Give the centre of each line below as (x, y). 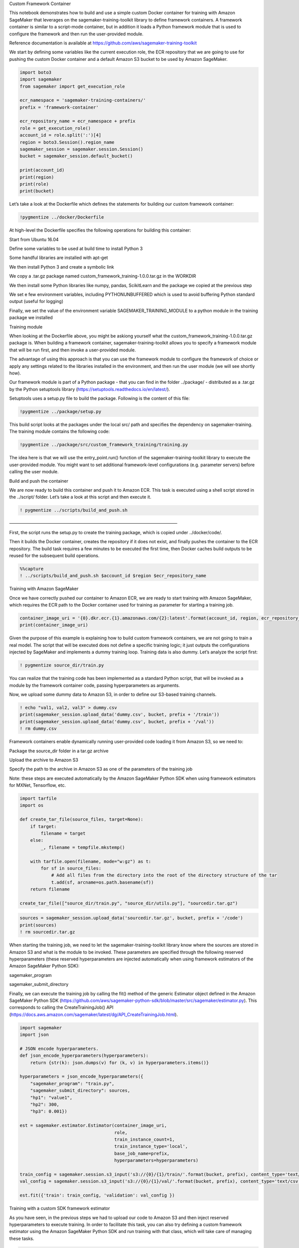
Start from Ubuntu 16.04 (34, 239)
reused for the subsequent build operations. (54, 555)
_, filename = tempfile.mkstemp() (83, 847)
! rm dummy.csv (38, 729)
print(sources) (38, 925)
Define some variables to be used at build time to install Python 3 (76, 249)
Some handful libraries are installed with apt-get (59, 258)
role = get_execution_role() (55, 128)
